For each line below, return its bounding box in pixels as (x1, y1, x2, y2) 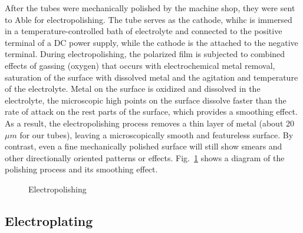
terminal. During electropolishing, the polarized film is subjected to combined (5, 48, 285, 60)
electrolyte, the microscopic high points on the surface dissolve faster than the (5, 94, 286, 106)
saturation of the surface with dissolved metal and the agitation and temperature (5, 71, 298, 83)
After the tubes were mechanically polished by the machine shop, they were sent (5, 2, 295, 14)
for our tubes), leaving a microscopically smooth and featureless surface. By (19, 128, 294, 141)
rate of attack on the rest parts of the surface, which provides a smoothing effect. (5, 105, 298, 118)
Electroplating (5, 211, 93, 229)
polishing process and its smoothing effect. (5, 163, 158, 175)
